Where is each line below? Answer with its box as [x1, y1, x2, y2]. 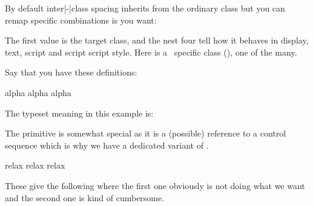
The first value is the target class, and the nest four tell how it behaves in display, [5, 34, 309, 47]
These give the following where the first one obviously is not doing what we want [5, 179, 305, 192]
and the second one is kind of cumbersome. [5, 191, 165, 204]
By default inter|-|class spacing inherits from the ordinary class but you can [5, 2, 285, 14]
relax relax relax [5, 159, 65, 172]
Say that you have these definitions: [5, 66, 137, 79]
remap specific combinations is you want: [5, 13, 157, 26]
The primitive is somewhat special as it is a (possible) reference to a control [5, 127, 286, 140]
